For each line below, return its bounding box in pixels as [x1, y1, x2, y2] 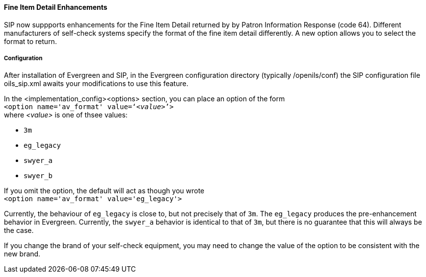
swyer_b [24, 172, 53, 180]
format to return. [4, 37, 57, 46]
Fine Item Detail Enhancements [4, 3, 107, 11]
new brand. [4, 250, 41, 258]
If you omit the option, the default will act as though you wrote [4, 186, 205, 195]
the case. [4, 226, 34, 235]
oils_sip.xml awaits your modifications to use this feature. [4, 79, 188, 88]
